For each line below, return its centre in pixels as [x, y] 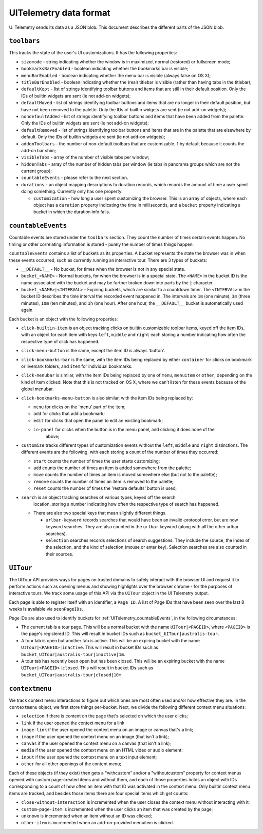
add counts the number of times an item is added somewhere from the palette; [112, 468]
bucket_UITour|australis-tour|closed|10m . [72, 675]
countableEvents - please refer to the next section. [75, 178]
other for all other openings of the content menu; [71, 764]
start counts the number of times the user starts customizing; [97, 461]
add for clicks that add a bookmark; [69, 414]
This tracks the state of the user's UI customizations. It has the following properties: [93, 53]
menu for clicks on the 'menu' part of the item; [80, 407]
